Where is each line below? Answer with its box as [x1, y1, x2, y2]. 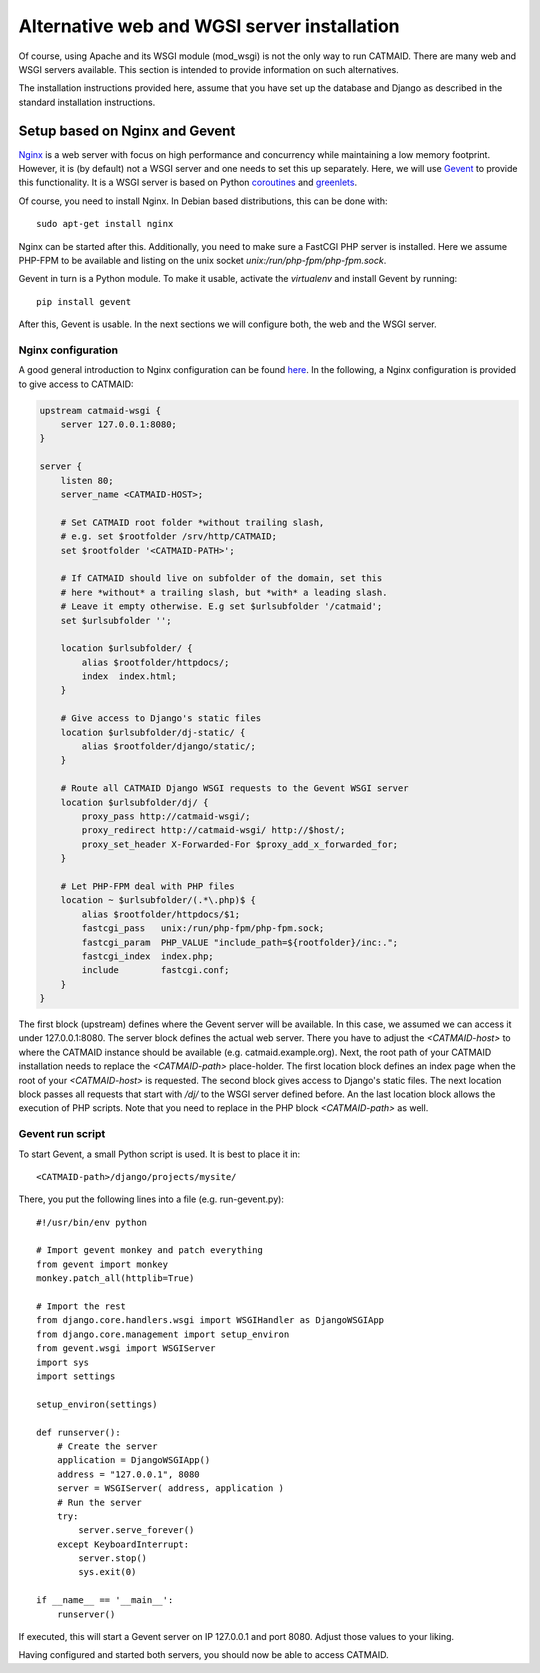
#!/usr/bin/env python [36, 1216, 148, 1228]
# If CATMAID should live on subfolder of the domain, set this [60, 573, 383, 584]
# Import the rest [36, 1301, 127, 1312]
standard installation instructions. [18, 96, 156, 108]
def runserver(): [36, 1426, 121, 1438]
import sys [36, 1356, 90, 1368]
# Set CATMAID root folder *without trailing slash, [60, 516, 325, 528]
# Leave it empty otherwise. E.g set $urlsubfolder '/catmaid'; [60, 601, 383, 612]
